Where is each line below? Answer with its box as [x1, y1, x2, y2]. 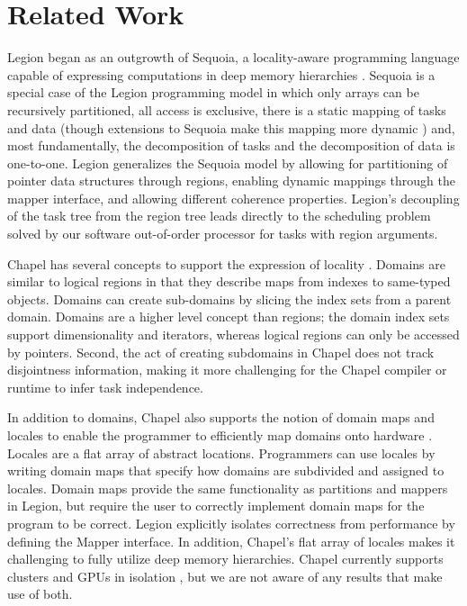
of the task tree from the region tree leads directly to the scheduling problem [7, 206, 431, 225]
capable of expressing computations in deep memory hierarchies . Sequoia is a [7, 65, 436, 84]
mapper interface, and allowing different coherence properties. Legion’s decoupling [7, 188, 460, 207]
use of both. [7, 584, 73, 603]
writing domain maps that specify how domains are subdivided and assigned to [7, 461, 445, 480]
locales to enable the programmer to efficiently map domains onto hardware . [7, 426, 433, 444]
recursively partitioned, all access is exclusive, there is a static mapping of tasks [7, 100, 446, 119]
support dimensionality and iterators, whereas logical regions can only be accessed [7, 325, 460, 344]
